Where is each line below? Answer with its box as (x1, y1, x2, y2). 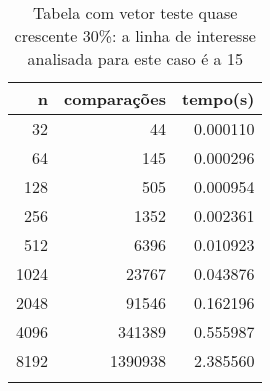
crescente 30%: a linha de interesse (14, 24, 256, 47)
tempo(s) (182, 87, 255, 110)
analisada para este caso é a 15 (27, 47, 243, 70)
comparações (64, 87, 166, 110)
